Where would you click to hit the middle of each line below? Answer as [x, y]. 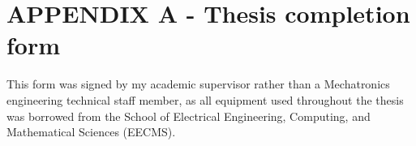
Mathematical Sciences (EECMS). [91, 132]
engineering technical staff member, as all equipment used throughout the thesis [205, 99]
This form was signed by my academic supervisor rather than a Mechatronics [198, 84]
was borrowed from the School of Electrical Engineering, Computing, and [189, 116]
